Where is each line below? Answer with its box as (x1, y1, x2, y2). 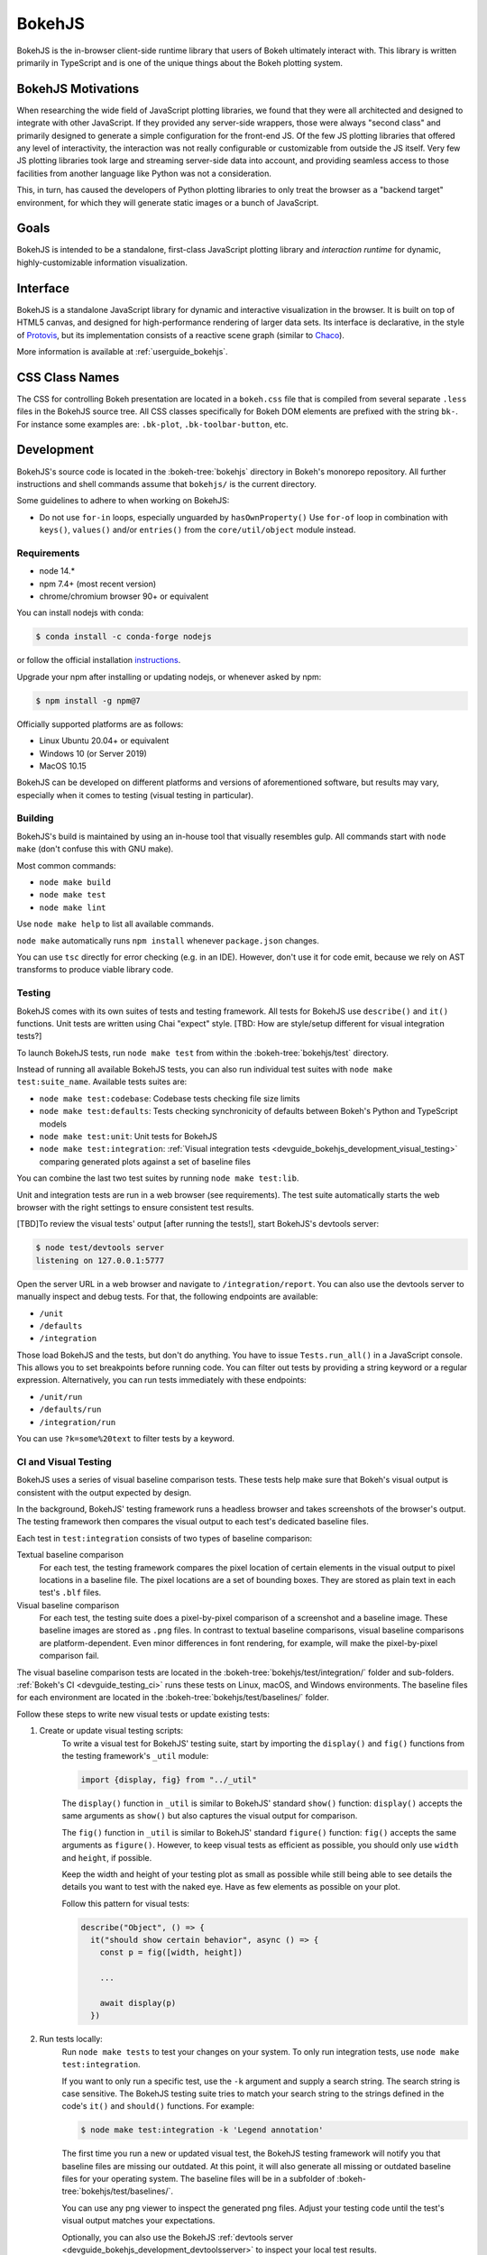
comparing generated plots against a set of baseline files (39, 1155, 252, 1167)
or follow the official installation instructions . (16, 655, 181, 666)
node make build (39, 878, 112, 888)
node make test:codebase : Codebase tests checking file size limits (39, 1092, 301, 1104)
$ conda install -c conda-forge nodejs (35, 631, 212, 642)
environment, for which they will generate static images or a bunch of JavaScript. (16, 197, 319, 207)
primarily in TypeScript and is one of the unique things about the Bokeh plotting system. (16, 57, 343, 68)
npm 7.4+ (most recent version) (39, 578, 157, 589)
